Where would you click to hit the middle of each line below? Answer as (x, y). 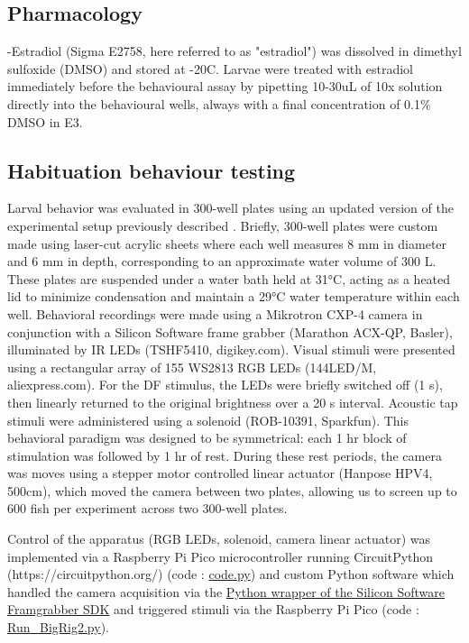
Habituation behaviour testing (152, 170)
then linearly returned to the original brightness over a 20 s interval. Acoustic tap (233, 402)
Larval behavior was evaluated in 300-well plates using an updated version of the (230, 208)
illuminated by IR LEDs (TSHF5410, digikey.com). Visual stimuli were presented (231, 349)
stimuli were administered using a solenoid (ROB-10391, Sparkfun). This (208, 420)
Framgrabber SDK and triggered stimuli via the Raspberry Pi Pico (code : (213, 609)
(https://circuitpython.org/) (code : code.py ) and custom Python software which (231, 574)
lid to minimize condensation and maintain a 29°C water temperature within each (234, 296)
